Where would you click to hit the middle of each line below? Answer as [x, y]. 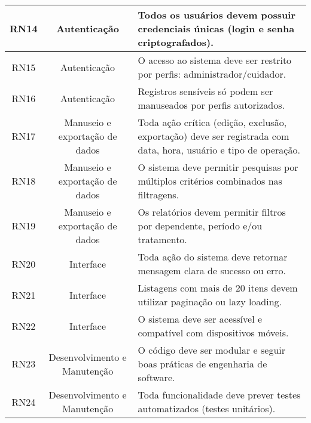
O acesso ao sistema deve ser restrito [215, 60]
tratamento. [162, 239]
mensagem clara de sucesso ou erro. [212, 270]
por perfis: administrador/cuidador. [212, 74]
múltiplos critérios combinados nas [210, 181]
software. [156, 377]
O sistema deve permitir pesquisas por [218, 167]
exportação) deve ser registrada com [214, 136]
